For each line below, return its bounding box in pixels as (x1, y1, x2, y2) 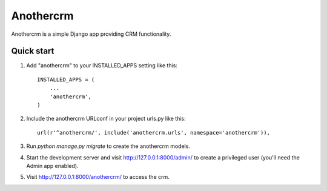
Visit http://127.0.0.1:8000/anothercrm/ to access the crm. (26, 173, 170, 181)
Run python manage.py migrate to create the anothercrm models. (26, 142, 191, 150)
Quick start (11, 46, 54, 56)
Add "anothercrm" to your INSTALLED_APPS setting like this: (26, 62, 178, 69)
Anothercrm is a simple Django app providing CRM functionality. (11, 30, 171, 38)
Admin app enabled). (26, 162, 79, 169)
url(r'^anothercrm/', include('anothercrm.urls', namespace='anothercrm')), (37, 129, 271, 136)
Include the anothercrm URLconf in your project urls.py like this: (26, 115, 186, 122)
